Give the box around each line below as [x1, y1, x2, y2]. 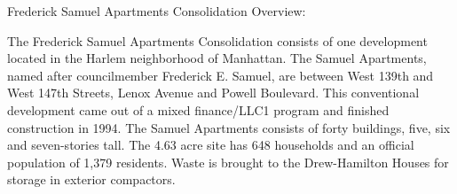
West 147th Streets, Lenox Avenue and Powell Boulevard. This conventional [7, 83, 420, 102]
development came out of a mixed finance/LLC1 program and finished [7, 100, 390, 119]
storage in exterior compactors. [7, 170, 176, 189]
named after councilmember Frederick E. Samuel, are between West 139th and [7, 66, 434, 84]
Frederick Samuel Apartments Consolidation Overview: [7, 2, 306, 19]
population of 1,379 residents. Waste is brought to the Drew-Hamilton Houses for [7, 152, 449, 171]
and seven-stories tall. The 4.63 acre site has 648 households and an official [7, 136, 414, 154]
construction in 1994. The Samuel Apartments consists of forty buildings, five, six [7, 118, 451, 136]
